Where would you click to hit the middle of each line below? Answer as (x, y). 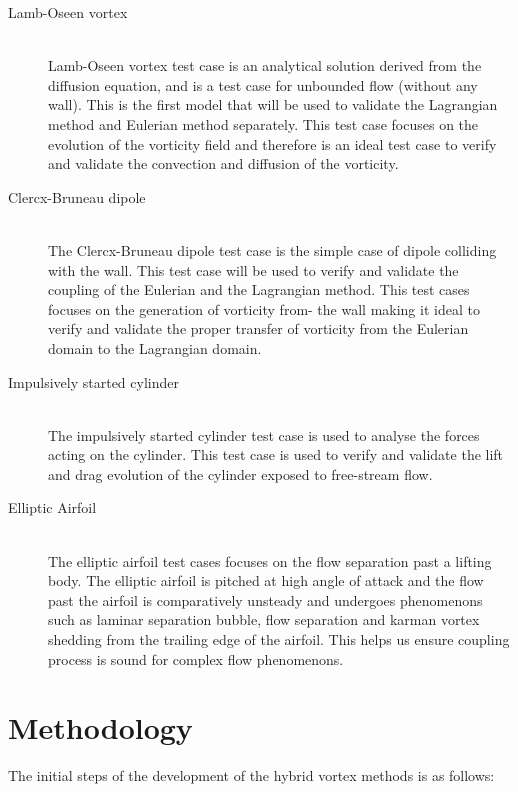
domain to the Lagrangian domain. (155, 347)
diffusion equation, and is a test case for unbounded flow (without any (263, 84)
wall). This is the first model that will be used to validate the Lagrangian (273, 104)
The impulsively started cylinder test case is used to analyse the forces (264, 434)
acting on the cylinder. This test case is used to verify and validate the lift (276, 454)
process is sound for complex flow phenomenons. (196, 658)
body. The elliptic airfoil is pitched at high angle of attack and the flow (266, 580)
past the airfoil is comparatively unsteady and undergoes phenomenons (265, 599)
